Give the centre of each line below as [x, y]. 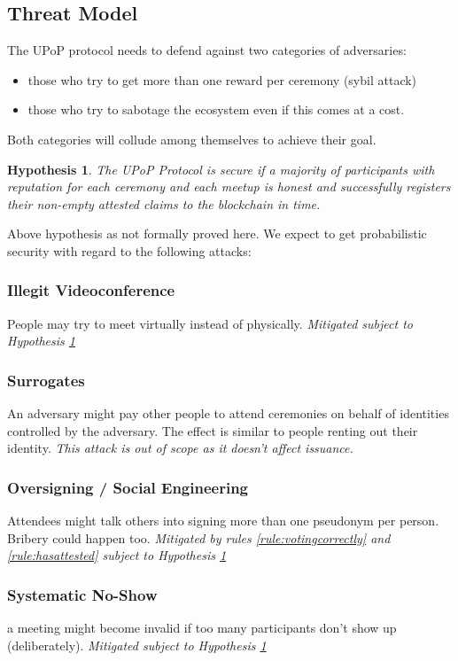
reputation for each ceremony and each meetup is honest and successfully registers [229, 187]
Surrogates [46, 380]
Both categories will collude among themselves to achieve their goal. [192, 139]
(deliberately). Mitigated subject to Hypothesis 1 [137, 645]
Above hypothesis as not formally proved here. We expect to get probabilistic [217, 233]
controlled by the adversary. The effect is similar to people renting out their [213, 430]
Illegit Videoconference [91, 290]
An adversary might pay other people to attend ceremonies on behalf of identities [228, 413]
